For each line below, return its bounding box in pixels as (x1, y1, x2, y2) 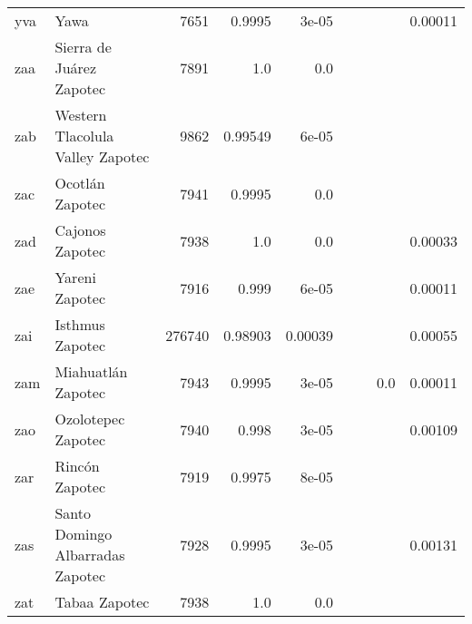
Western (54, 104, 107, 125)
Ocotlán (54, 172, 105, 193)
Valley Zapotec (54, 146, 150, 167)
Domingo (54, 523, 113, 544)
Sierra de (54, 36, 112, 57)
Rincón (54, 455, 100, 476)
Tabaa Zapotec (54, 591, 150, 612)
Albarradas (54, 544, 125, 565)
